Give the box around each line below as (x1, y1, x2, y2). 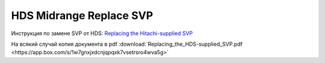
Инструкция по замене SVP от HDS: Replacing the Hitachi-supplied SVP (11, 30, 193, 37)
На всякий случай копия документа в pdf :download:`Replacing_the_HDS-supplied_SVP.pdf (11, 40, 243, 48)
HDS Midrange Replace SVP (11, 9, 153, 22)
